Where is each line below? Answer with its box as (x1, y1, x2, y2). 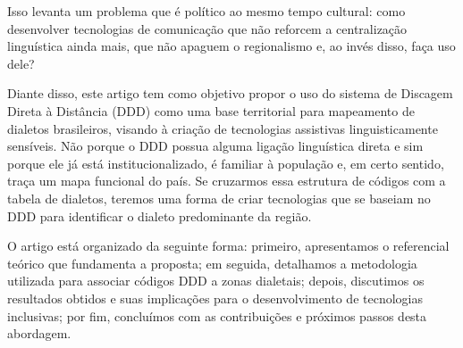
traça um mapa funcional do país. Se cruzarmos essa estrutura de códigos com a (7, 171, 446, 190)
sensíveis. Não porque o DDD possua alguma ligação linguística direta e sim (7, 137, 424, 155)
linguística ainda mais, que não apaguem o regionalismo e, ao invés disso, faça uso (7, 37, 456, 55)
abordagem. (7, 324, 72, 343)
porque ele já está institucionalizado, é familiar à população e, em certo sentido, (7, 153, 444, 172)
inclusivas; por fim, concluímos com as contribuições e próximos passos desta (7, 306, 427, 325)
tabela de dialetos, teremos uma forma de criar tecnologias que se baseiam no (7, 188, 431, 207)
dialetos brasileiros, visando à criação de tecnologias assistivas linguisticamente (7, 119, 438, 137)
